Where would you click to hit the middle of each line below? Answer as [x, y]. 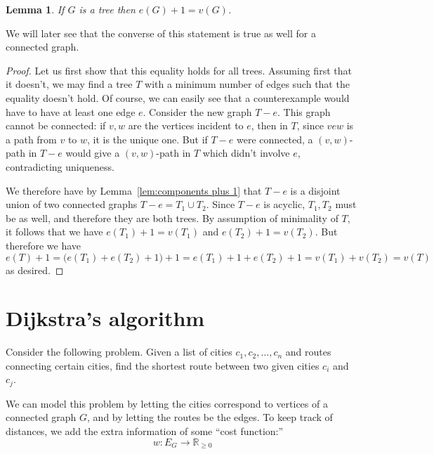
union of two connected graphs [72, 204]
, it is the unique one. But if [147, 139]
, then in [269, 125]
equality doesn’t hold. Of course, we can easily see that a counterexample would [178, 97]
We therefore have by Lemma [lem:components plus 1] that [134, 190]
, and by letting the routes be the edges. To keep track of [210, 417]
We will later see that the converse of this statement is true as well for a [161, 33]
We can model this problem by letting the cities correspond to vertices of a [167, 403]
